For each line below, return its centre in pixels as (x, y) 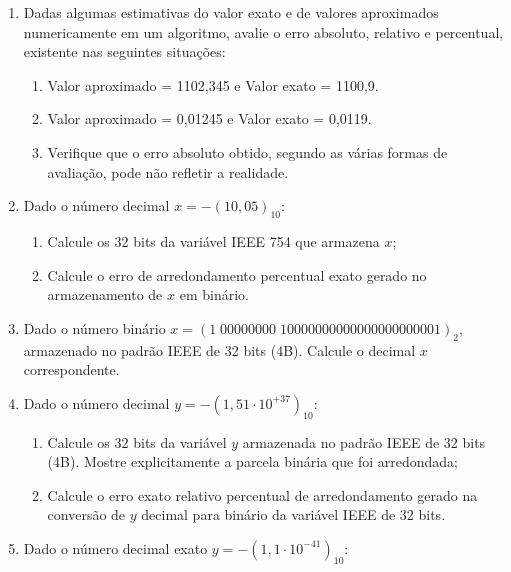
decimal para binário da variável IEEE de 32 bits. (293, 514)
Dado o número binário (94, 327)
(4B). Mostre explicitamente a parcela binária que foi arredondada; (252, 461)
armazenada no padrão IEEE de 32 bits (364, 441)
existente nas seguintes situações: (124, 51)
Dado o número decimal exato (115, 547)
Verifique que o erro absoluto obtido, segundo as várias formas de (247, 151)
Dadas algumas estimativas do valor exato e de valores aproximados (231, 12)
